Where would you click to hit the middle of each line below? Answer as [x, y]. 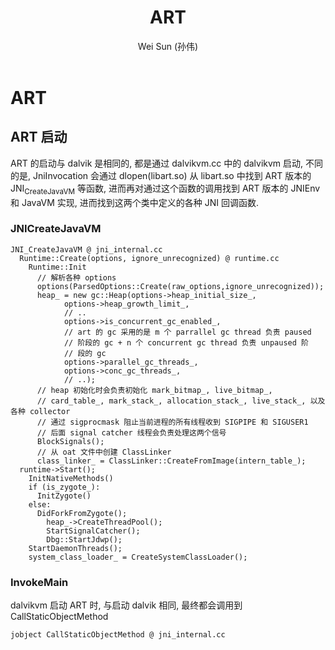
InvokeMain [39, 582]
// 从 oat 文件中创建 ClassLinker [104, 452]
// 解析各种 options [76, 277]
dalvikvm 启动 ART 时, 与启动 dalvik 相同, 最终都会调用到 [126, 605]
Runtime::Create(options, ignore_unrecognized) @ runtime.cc [149, 258]
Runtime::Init [57, 267]
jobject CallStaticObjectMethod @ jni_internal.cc [118, 635]
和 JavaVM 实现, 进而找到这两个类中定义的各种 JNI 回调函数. [134, 202]
